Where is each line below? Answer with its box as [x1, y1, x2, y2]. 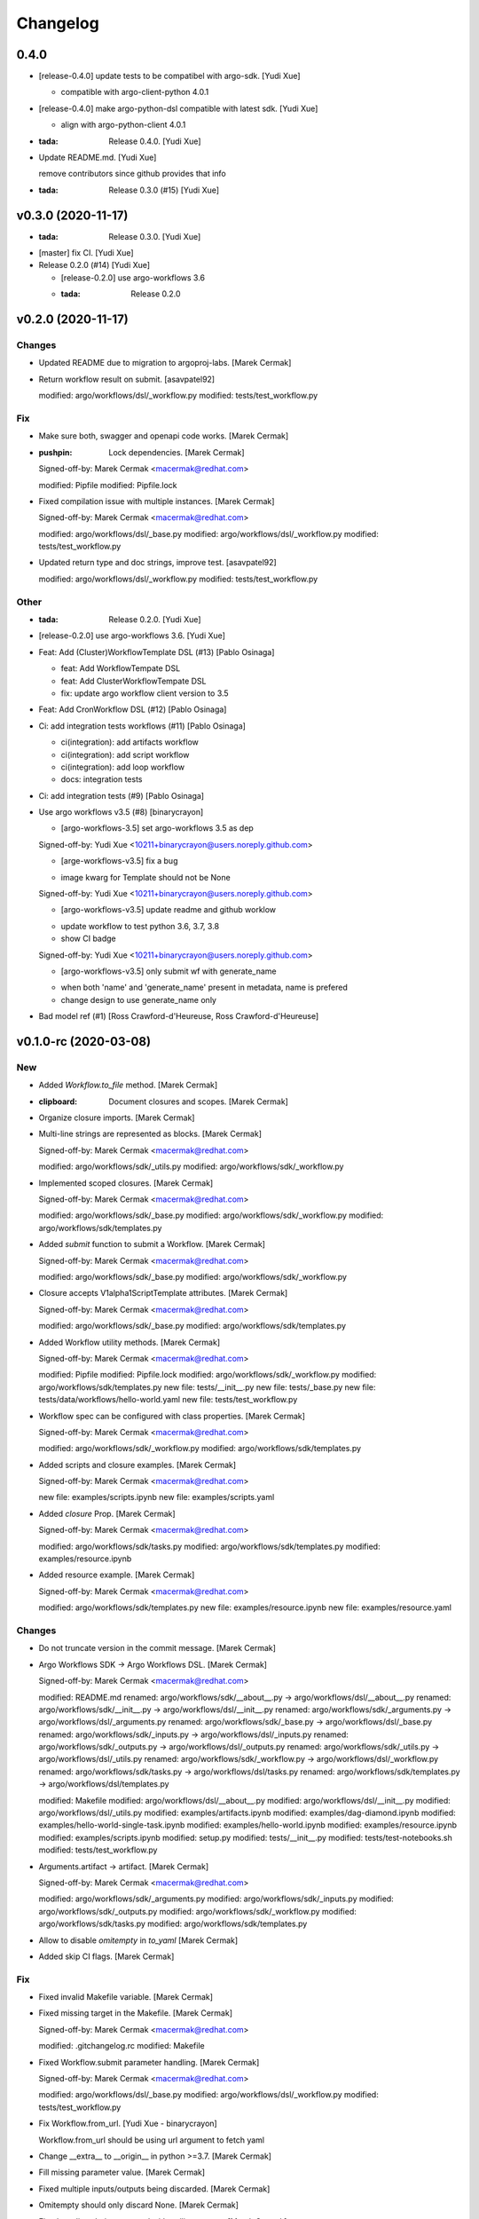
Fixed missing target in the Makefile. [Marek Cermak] [38, 2008, 233, 2018]
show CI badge [60, 933, 117, 944]
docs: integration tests [60, 774, 143, 785]
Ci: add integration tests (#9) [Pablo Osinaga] [38, 790, 204, 801]
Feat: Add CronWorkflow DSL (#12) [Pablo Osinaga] [38, 704, 227, 715]
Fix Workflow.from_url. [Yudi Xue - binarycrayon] [38, 2118, 217, 2129]
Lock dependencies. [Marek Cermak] [108, 446, 245, 457]
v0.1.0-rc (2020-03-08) [16, 1034, 151, 1049]
